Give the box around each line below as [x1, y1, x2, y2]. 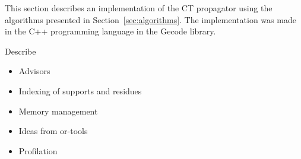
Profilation [18, 144, 58, 157]
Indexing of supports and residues [18, 84, 142, 97]
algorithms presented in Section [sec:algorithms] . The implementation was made [5, 13, 296, 26]
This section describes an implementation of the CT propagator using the [5, 2, 273, 14]
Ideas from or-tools [18, 125, 88, 137]
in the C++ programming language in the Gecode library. [5, 25, 216, 37]
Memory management [18, 104, 98, 117]
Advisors [18, 65, 50, 77]
